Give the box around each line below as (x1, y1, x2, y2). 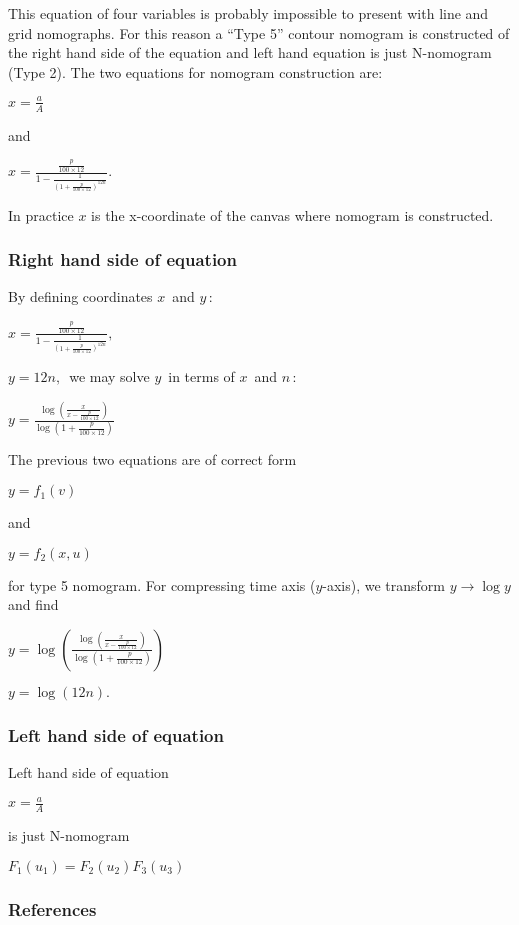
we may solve (69, 366, 150, 387)
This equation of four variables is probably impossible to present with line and (8, 3, 489, 23)
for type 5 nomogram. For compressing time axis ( (8, 574, 316, 595)
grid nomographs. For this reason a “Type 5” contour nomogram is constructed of (8, 22, 510, 43)
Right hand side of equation (8, 247, 237, 272)
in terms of (168, 366, 235, 387)
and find (8, 594, 59, 615)
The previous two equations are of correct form (8, 449, 297, 470)
